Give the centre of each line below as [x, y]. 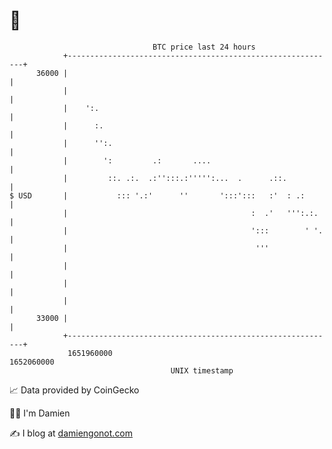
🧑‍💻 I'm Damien [40, 413]
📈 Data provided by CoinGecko [74, 390]
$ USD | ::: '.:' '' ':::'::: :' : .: [157, 195]
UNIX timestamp [202, 370]
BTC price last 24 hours [204, 47]
